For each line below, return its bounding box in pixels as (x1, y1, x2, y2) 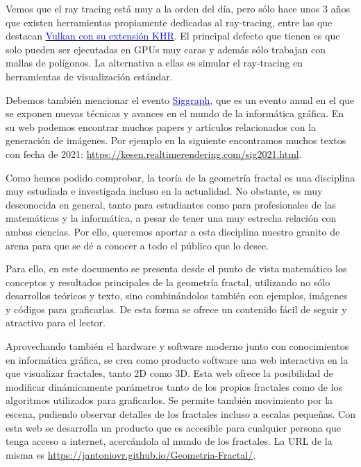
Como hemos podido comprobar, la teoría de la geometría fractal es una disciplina (6, 170, 355, 184)
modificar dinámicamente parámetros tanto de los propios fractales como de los (6, 379, 343, 394)
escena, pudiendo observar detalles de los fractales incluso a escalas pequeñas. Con (6, 407, 355, 421)
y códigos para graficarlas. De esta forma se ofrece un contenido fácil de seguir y (6, 301, 347, 316)
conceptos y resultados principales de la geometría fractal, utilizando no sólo (6, 274, 330, 289)
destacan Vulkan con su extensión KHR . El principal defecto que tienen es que (6, 28, 340, 43)
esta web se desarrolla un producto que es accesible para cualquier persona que (6, 420, 341, 434)
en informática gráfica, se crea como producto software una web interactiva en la (6, 352, 349, 367)
